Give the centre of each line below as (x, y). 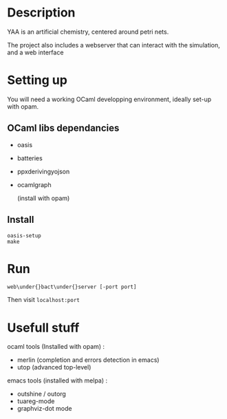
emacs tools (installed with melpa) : (57, 380)
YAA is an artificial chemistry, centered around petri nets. (88, 32)
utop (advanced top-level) (54, 367)
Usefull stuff (43, 327)
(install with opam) (43, 198)
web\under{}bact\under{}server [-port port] (72, 287)
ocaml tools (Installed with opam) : (56, 347)
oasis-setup (24, 235)
